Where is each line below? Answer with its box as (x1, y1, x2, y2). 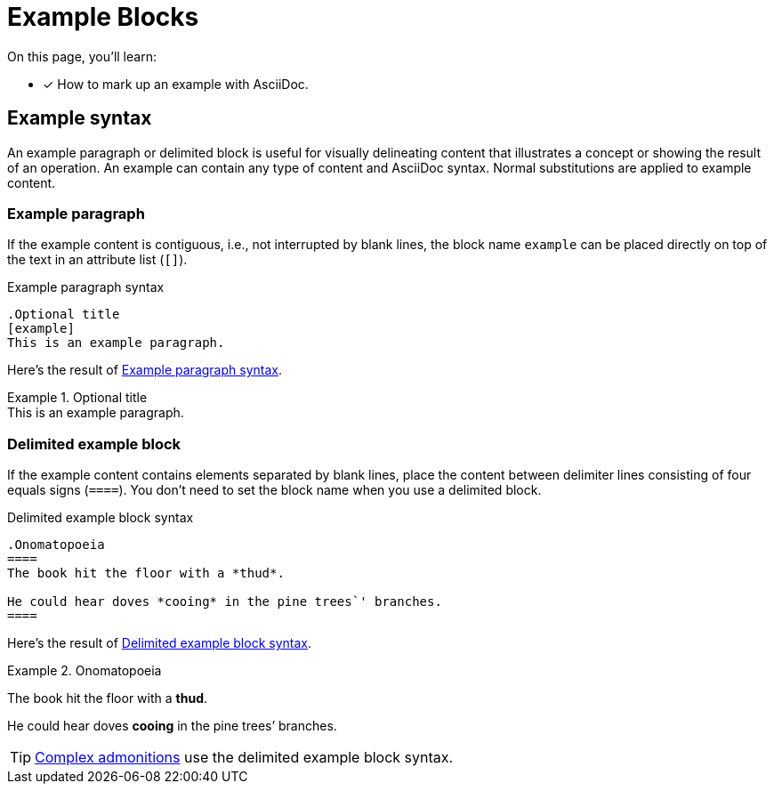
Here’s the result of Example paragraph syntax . (7, 362, 282, 378)
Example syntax (7, 107, 152, 130)
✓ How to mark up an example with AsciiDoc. (43, 76, 309, 92)
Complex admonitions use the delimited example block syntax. (35, 748, 454, 767)
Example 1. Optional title (7, 390, 148, 406)
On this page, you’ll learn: (7, 48, 157, 64)
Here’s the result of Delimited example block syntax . (7, 635, 311, 651)
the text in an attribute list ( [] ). (7, 252, 188, 268)
